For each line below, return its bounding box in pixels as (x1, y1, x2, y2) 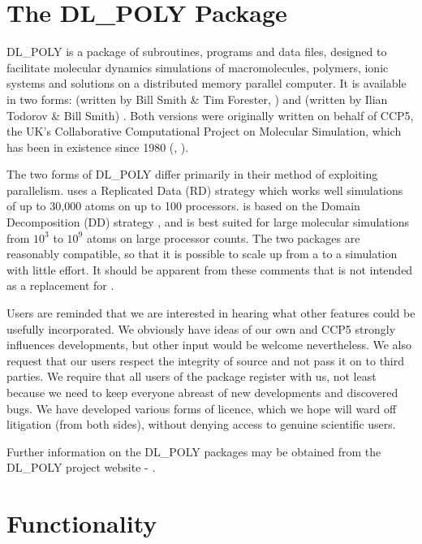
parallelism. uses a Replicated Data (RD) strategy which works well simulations (6, 181, 403, 198)
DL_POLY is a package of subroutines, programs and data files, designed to (6, 43, 387, 60)
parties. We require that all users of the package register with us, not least (6, 368, 377, 385)
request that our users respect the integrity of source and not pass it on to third (6, 352, 405, 369)
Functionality (6, 507, 157, 540)
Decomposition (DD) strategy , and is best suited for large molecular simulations (6, 214, 409, 231)
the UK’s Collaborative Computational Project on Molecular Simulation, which (6, 123, 402, 140)
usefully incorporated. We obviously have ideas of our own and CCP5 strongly (6, 320, 396, 337)
